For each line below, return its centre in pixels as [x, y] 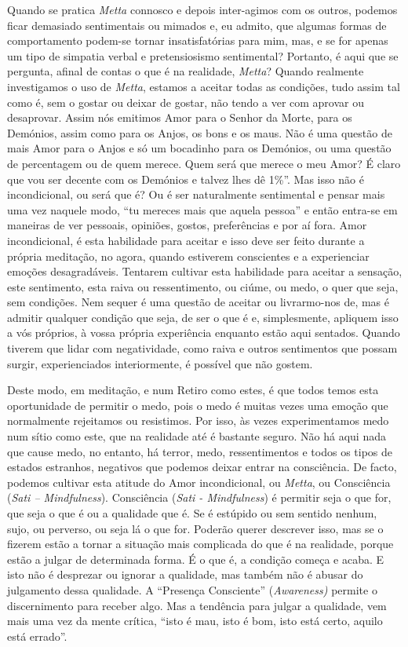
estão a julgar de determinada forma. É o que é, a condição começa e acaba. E [196, 559]
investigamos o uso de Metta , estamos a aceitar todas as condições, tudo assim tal [204, 86]
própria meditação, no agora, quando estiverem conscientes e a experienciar [188, 256]
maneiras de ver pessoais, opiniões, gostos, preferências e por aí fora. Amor [187, 225]
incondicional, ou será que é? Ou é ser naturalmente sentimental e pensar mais [196, 194]
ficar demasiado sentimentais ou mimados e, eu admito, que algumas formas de [197, 25]
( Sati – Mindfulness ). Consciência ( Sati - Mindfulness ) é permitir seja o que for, [199, 497]
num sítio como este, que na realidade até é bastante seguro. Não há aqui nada [197, 436]
